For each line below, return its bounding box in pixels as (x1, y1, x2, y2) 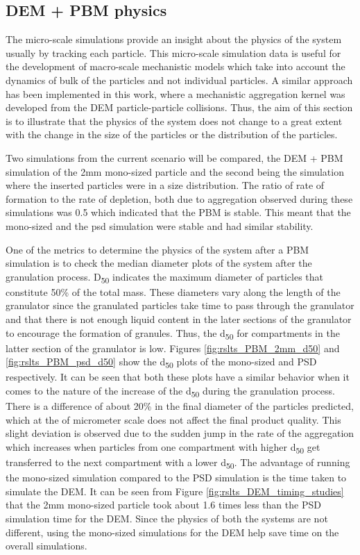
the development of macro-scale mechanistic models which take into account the (6, 59, 345, 74)
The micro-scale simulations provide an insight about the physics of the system (6, 32, 342, 47)
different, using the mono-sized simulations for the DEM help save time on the (6, 524, 339, 539)
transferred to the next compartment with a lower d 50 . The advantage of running (6, 455, 350, 471)
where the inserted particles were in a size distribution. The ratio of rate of (6, 178, 325, 192)
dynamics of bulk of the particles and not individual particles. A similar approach (6, 72, 353, 87)
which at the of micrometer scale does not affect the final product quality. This (6, 412, 341, 426)
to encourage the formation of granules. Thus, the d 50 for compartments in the (6, 325, 340, 342)
